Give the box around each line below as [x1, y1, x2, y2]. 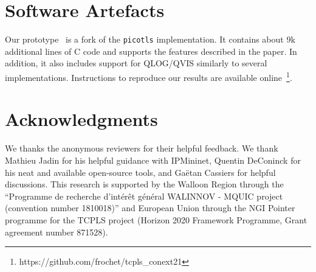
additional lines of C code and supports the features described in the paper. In [5, 44, 297, 57]
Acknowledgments [5, 106, 158, 131]
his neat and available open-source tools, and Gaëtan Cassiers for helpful [5, 166, 276, 178]
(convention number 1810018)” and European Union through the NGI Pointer [5, 201, 295, 214]
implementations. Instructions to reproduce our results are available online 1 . [5, 69, 292, 83]
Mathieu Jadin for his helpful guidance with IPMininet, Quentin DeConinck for [5, 153, 301, 166]
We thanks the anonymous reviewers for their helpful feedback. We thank [5, 142, 278, 155]
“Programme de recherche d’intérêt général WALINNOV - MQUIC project [5, 189, 283, 202]
